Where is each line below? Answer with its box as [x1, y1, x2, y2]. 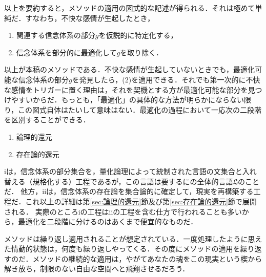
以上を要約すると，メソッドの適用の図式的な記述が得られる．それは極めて [4, 3, 255, 13]
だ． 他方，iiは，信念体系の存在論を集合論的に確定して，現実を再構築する [4, 186, 254, 197]
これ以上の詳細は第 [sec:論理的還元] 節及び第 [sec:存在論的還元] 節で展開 [25, 196, 257, 206]
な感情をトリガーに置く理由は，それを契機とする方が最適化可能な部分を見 [4, 84, 255, 95]
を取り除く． [120, 47, 163, 57]
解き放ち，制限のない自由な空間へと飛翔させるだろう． [4, 263, 190, 274]
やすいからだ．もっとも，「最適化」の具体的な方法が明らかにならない [11, 94, 244, 105]
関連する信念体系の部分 [16, 30, 95, 40]
